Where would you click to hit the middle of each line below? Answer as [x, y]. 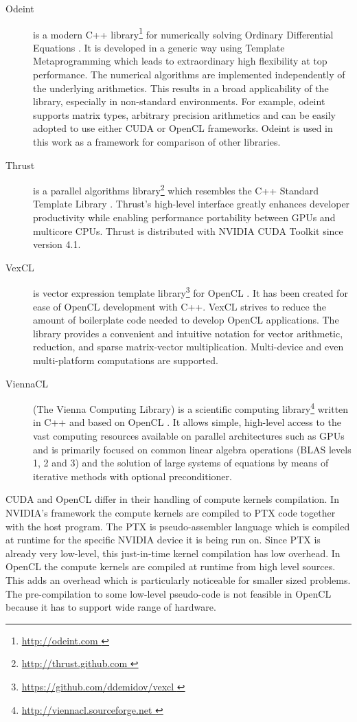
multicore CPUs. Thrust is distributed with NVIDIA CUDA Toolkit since [188, 230]
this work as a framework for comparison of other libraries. [157, 142]
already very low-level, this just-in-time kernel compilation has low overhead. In [173, 553]
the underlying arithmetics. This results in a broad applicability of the [181, 88]
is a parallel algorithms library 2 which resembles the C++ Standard [176, 189]
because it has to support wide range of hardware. [111, 607]
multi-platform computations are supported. [126, 360]
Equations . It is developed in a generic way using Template [159, 47]
